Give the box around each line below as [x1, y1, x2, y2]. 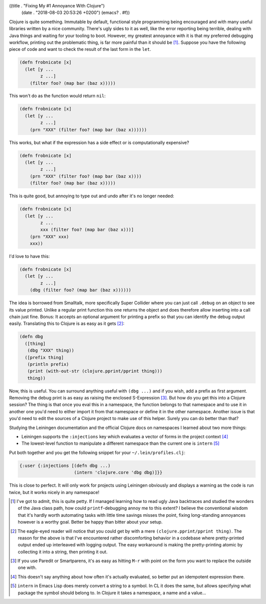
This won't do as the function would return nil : [9, 93, 106, 99]
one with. [18, 565, 37, 570]
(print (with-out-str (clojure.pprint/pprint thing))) [27, 368, 163, 374]
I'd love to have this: [9, 253, 50, 259]
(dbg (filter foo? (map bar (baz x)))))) [30, 287, 132, 293]
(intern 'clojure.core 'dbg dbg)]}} [74, 470, 163, 475]
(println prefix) [27, 361, 69, 367]
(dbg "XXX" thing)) [27, 348, 74, 354]
